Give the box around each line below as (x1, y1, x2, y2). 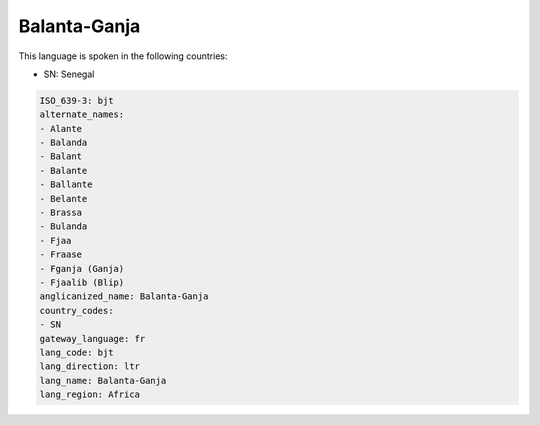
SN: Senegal (43, 68, 95, 80)
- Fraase (39, 249, 83, 260)
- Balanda (39, 137, 88, 149)
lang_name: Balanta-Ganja (39, 375, 167, 386)
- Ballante (39, 179, 93, 190)
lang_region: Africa (39, 389, 140, 400)
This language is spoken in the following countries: (18, 50, 228, 62)
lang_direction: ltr (39, 361, 140, 372)
